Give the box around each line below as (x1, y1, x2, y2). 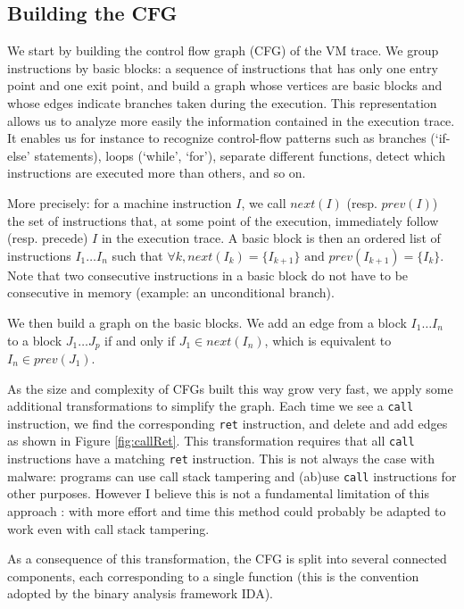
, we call (241, 193, 286, 212)
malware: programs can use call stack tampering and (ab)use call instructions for (7, 466, 457, 485)
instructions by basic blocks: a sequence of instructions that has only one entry (7, 58, 438, 77)
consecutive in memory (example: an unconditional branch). (7, 283, 335, 302)
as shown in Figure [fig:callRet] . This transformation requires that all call (7, 431, 415, 450)
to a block (7, 330, 62, 349)
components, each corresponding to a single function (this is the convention (7, 566, 419, 585)
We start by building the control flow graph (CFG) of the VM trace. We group (7, 41, 439, 60)
